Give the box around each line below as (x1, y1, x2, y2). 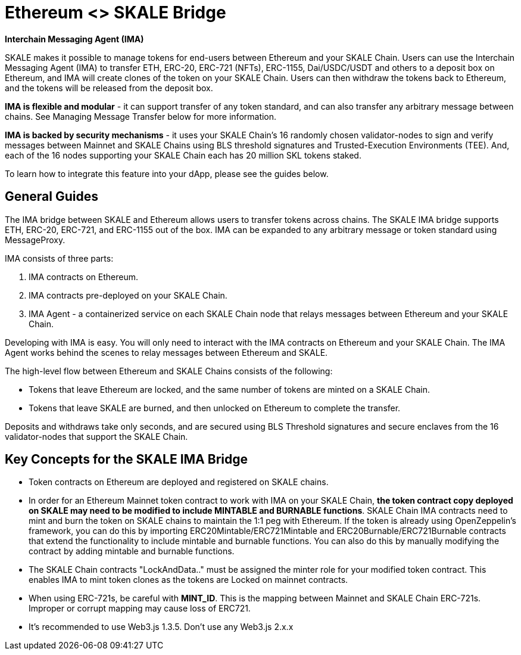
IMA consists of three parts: (5, 253, 114, 263)
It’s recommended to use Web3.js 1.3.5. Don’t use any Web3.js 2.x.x (29, 622, 294, 632)
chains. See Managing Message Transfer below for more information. (5, 111, 277, 122)
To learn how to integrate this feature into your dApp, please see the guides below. (5, 168, 329, 179)
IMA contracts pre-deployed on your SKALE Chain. (29, 290, 227, 300)
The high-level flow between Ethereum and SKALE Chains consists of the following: (5, 365, 333, 376)
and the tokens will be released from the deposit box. (5, 82, 213, 93)
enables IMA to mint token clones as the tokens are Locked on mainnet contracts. (29, 575, 348, 585)
